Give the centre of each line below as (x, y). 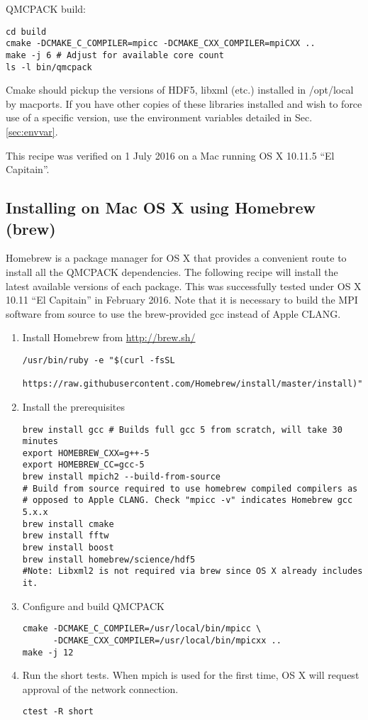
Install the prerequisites (73, 406)
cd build (26, 32)
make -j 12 (48, 652)
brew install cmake (68, 524)
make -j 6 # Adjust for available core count (115, 55)
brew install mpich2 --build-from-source (121, 477)
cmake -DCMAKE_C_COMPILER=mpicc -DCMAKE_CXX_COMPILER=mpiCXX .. (161, 44)
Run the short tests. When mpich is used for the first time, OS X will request (191, 675)
